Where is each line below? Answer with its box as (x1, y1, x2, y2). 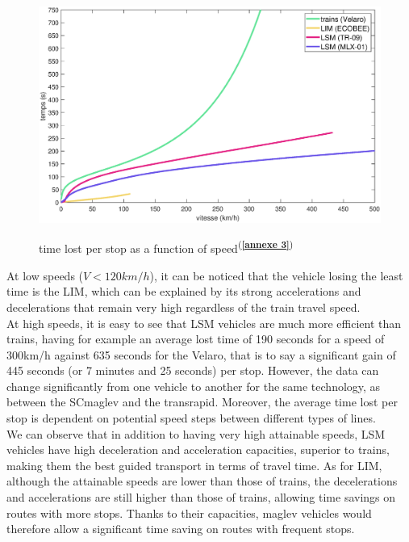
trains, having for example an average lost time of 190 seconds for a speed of (6, 330, 385, 347)
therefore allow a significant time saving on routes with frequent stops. (6, 520, 355, 537)
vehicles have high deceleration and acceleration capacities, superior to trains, (6, 441, 390, 458)
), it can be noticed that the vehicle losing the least (149, 267, 403, 284)
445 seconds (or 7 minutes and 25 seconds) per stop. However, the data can (6, 362, 379, 379)
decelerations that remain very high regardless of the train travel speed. (6, 298, 361, 315)
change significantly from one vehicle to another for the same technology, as (6, 377, 381, 394)
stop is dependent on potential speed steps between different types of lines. (6, 410, 376, 426)
